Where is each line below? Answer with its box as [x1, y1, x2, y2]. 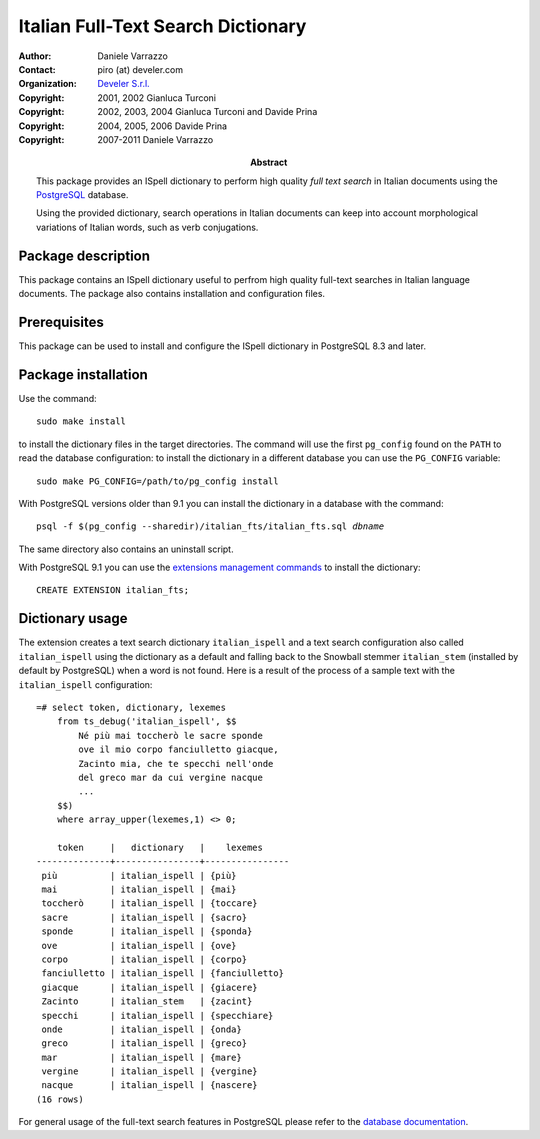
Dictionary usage [18, 610, 129, 627]
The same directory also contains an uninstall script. [18, 543, 234, 555]
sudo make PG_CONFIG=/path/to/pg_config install [36, 475, 279, 487]
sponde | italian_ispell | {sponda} [41, 926, 253, 937]
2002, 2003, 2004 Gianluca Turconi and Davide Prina [97, 106, 318, 118]
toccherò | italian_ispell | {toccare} [41, 898, 259, 909]
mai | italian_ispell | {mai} [41, 884, 237, 895]
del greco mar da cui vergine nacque [78, 771, 264, 783]
